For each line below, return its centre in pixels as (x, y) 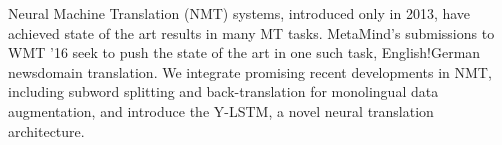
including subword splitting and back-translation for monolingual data (223, 91)
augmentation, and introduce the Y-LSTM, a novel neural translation (221, 110)
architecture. (46, 130)
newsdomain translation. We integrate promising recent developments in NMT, (250, 71)
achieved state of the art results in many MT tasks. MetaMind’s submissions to (251, 32)
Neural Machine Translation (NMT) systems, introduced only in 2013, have (239, 13)
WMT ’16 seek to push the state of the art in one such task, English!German (244, 52)
